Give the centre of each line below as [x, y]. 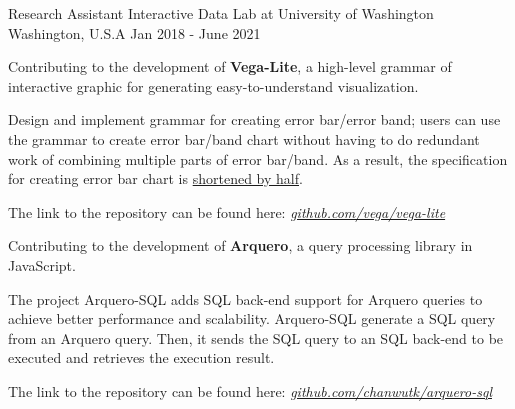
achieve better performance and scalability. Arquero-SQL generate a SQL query [252, 318]
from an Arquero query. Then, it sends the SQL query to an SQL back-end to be [256, 337]
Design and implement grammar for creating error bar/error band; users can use [254, 119]
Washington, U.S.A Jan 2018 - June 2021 [134, 32]
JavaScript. [42, 264]
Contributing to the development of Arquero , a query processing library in [240, 245]
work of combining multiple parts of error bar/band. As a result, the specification [258, 158]
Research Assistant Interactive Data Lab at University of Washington [221, 13]
